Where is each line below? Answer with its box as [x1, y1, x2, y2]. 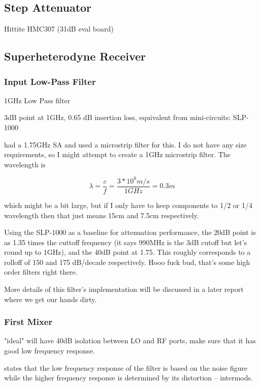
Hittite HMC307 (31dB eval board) [4, 23, 114, 34]
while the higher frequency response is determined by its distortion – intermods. [4, 372, 253, 383]
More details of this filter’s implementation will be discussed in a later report [4, 284, 244, 294]
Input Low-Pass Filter [4, 75, 96, 87]
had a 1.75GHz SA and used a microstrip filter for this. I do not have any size [4, 139, 247, 150]
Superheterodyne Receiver [4, 48, 146, 64]
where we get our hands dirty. [4, 293, 97, 304]
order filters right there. [4, 266, 78, 277]
